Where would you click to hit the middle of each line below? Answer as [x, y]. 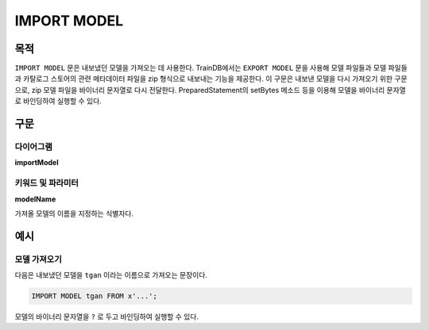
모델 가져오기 [39, 259]
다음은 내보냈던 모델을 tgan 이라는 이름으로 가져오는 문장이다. [111, 275]
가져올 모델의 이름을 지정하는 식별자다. [74, 213]
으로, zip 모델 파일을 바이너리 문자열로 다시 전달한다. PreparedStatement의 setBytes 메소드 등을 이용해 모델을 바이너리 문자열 [211, 90]
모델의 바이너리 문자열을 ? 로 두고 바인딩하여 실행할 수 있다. [106, 317]
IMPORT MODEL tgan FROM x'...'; [95, 296]
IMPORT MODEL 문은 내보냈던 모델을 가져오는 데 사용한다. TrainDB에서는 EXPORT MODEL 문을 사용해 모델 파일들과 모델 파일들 [211, 68]
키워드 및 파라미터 [47, 183]
